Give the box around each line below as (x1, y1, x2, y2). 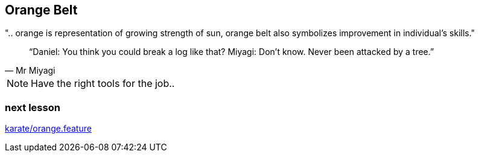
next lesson (5, 101, 60, 114)
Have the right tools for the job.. (31, 77, 175, 90)
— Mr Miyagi (5, 65, 56, 76)
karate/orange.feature (5, 123, 92, 134)
